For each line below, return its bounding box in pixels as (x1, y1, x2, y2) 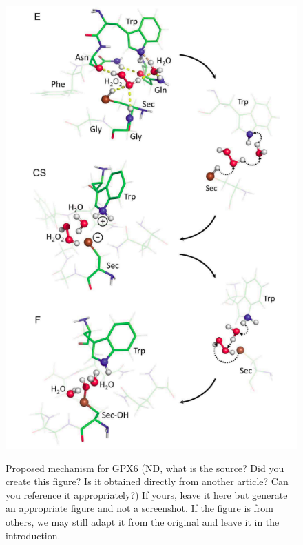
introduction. (6, 528, 61, 542)
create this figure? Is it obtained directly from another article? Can (6, 474, 289, 489)
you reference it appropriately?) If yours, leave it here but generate (6, 487, 288, 502)
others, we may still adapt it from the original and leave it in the (6, 515, 280, 528)
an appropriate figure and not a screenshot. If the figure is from (6, 501, 273, 515)
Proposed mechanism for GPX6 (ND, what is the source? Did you (6, 460, 284, 475)
